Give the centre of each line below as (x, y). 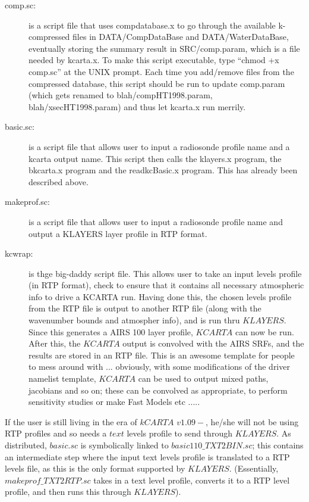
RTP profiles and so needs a (56, 433)
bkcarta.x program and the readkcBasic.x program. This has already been (163, 170)
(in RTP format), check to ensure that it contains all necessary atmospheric (166, 285)
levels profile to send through (179, 433)
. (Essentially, (254, 468)
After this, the (55, 343)
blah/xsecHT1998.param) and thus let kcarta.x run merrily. (137, 106)
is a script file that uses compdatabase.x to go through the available (152, 25)
